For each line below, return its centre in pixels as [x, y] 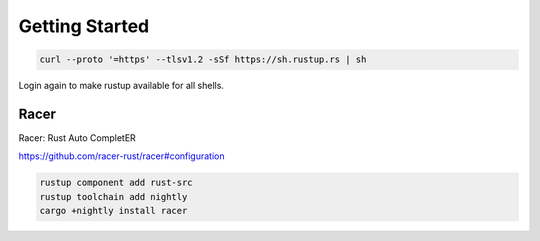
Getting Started [84, 26]
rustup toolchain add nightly [113, 196]
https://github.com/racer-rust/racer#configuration [121, 156]
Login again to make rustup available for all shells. [121, 86]
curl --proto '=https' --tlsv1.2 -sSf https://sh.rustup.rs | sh [203, 59]
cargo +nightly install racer [113, 211]
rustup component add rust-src [116, 183]
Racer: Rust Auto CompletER [77, 138]
